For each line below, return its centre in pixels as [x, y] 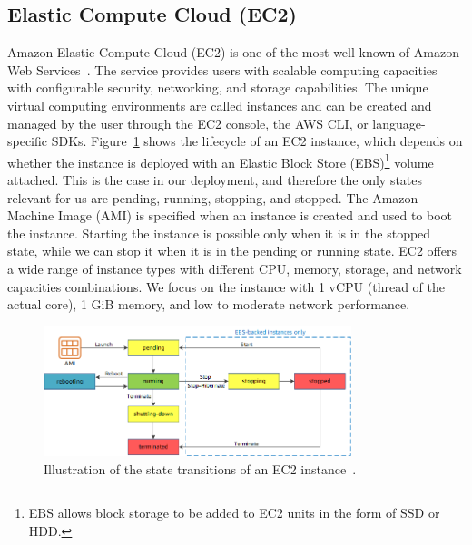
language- [399, 123]
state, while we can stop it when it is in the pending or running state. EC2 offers [232, 251]
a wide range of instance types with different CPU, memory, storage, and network [235, 268]
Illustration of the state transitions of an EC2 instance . [200, 468]
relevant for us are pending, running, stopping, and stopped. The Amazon [213, 197]
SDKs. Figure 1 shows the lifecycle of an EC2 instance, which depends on [257, 141]
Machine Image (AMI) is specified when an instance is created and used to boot [230, 215]
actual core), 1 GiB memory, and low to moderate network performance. [209, 304]
